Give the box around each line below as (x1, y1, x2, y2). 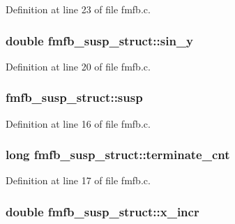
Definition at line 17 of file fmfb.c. (6, 173, 151, 188)
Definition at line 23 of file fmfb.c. (6, 2, 151, 16)
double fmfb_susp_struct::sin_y (6, 31, 193, 49)
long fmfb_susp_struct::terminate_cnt (6, 146, 230, 163)
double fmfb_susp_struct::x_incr (6, 202, 199, 220)
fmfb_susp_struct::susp (6, 89, 143, 106)
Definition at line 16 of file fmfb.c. (6, 116, 151, 130)
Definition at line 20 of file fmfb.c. (6, 59, 151, 73)
